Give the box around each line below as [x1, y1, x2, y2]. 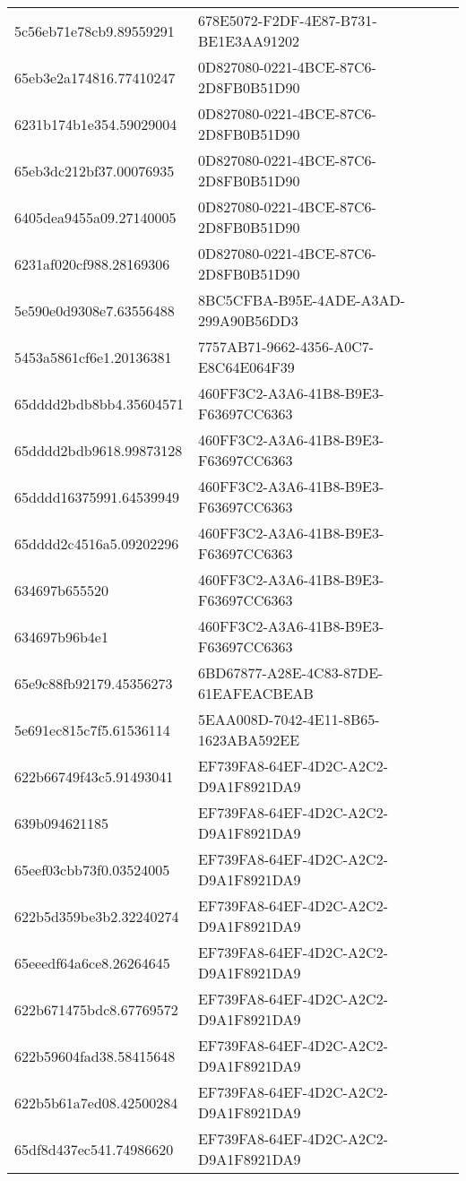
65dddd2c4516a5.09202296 [14, 532, 179, 554]
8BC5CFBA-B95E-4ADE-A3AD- [197, 289, 406, 310]
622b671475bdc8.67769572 [14, 998, 178, 1020]
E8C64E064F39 [197, 357, 295, 377]
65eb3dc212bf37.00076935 [14, 159, 175, 181]
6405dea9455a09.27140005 [14, 206, 177, 228]
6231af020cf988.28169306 [14, 253, 170, 274]
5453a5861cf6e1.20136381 [14, 346, 172, 367]
